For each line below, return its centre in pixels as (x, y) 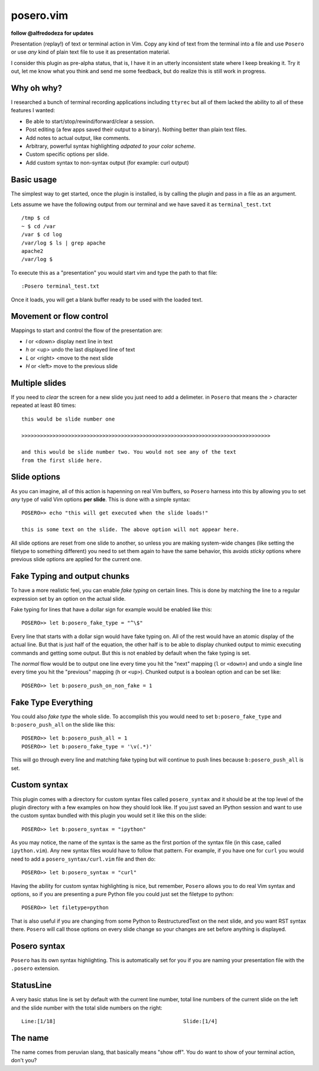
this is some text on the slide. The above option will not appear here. (131, 530)
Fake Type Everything (52, 702)
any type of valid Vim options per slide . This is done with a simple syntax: (101, 499)
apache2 (32, 251)
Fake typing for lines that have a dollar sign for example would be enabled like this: (112, 609)
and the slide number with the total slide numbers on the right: (87, 1008)
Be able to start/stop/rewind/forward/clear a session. (90, 121)
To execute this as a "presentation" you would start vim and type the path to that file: (114, 272)
